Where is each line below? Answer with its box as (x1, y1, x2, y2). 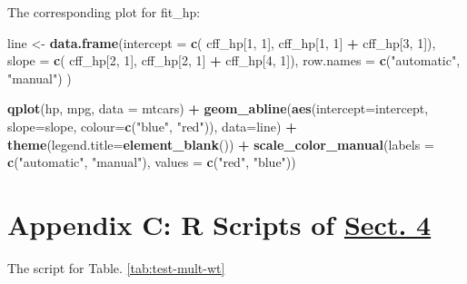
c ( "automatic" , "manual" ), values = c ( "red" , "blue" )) (7, 152, 296, 171)
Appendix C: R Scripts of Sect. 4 (7, 205, 432, 242)
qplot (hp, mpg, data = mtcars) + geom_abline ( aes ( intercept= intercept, (7, 99, 429, 118)
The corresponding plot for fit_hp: (7, 3, 201, 21)
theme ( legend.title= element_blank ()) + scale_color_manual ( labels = (7, 134, 434, 153)
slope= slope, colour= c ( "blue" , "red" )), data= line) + (7, 116, 297, 135)
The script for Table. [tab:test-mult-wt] (7, 258, 225, 277)
